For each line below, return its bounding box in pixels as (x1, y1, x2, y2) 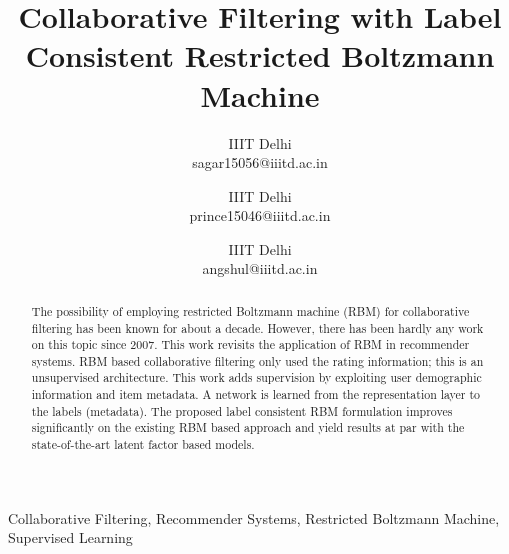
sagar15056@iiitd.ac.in (192, 152, 328, 173)
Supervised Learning (8, 527, 133, 548)
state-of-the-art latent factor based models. (31, 436, 255, 453)
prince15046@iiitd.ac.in (189, 205, 331, 226)
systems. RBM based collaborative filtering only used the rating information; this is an (31, 352, 484, 369)
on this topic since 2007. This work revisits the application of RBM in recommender (31, 336, 470, 353)
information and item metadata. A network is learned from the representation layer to (31, 386, 481, 403)
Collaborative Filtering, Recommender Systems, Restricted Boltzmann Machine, (8, 507, 500, 528)
